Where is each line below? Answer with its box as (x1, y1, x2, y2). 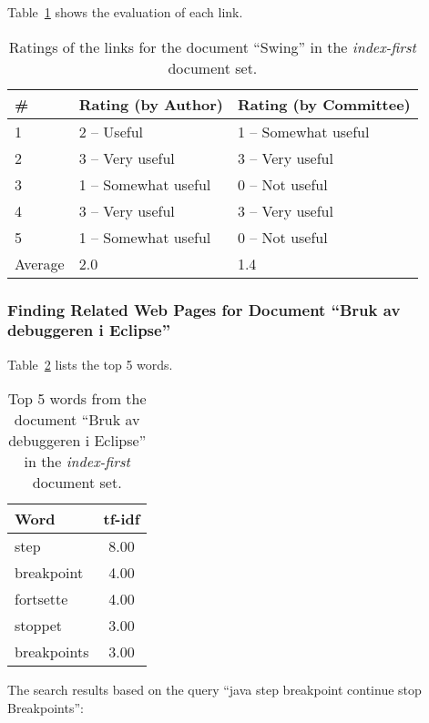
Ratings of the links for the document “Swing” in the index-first (8, 36, 416, 57)
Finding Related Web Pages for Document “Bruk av (7, 298, 401, 321)
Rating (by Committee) (237, 93, 411, 115)
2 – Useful (78, 120, 144, 142)
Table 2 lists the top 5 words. (7, 354, 173, 373)
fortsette (15, 588, 68, 610)
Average (15, 252, 65, 274)
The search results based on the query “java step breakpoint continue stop (7, 680, 422, 699)
